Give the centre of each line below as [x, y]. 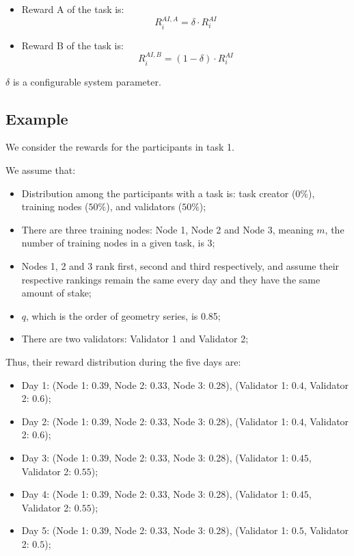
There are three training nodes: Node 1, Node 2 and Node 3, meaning [167, 229]
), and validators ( [144, 206]
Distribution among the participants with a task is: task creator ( [159, 193]
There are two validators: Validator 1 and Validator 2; [135, 339]
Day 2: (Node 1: [55, 421]
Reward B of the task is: [72, 45]
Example [37, 118]
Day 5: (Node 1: [55, 530]
